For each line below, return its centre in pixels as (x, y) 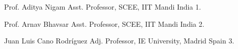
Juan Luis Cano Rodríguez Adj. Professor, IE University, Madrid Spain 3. (119, 41)
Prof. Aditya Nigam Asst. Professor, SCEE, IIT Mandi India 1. (103, 7)
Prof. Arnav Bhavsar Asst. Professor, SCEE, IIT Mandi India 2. (104, 23)
